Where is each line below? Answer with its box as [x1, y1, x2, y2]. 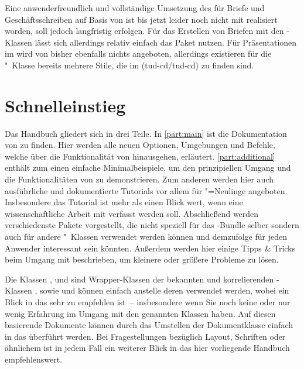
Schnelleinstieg [5, 93, 126, 117]
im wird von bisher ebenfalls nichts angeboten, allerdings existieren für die [5, 47, 272, 60]
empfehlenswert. [5, 353, 63, 365]
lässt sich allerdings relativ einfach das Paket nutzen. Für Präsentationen [35, 36, 297, 48]
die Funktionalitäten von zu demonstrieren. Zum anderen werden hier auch [5, 173, 274, 185]
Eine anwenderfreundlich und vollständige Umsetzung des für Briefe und [5, 2, 265, 13]
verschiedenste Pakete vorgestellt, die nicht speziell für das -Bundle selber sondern [5, 219, 299, 231]
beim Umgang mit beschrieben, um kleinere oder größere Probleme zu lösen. [5, 253, 279, 265]
